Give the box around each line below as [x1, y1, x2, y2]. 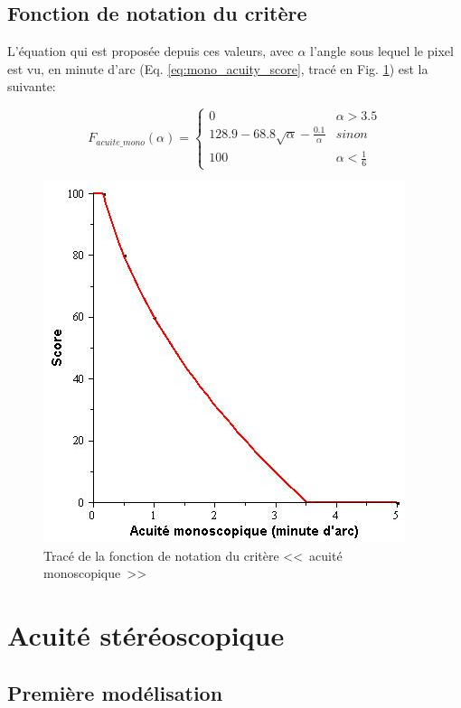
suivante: [7, 77, 56, 96]
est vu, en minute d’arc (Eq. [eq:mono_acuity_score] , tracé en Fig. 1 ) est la [7, 59, 428, 78]
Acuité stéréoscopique [7, 617, 285, 654]
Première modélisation [7, 678, 223, 706]
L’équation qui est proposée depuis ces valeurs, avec [7, 42, 294, 61]
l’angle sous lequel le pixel [310, 42, 454, 61]
